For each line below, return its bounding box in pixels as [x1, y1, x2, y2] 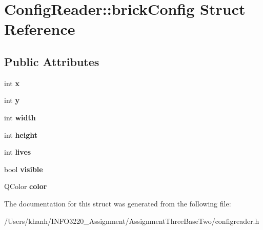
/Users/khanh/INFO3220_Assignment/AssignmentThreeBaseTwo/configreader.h [4, 215, 259, 226]
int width [4, 112, 36, 122]
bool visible [4, 163, 43, 174]
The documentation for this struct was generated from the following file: [4, 198, 231, 208]
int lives [4, 147, 31, 157]
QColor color [4, 181, 47, 192]
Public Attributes [4, 53, 99, 69]
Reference [4, 18, 75, 39]
